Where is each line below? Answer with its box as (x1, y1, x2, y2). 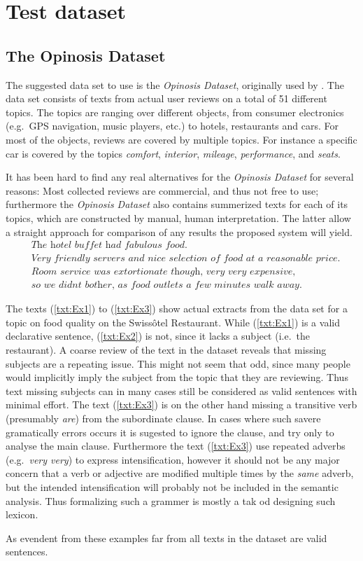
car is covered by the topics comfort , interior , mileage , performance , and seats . (6, 146, 341, 160)
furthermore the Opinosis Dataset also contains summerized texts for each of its (6, 197, 348, 212)
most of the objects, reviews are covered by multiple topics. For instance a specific (6, 132, 357, 146)
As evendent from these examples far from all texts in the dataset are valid (6, 530, 327, 545)
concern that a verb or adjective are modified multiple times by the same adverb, (6, 466, 354, 480)
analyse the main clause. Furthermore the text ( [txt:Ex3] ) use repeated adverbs (6, 438, 346, 453)
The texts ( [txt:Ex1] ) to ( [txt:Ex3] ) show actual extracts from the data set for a (6, 301, 348, 316)
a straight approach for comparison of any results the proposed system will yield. (6, 224, 353, 239)
